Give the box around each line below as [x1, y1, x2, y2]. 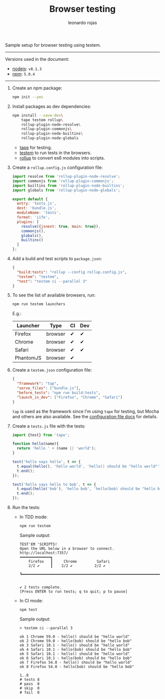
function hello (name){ [12, 441, 59, 446]
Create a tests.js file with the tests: [12, 423, 86, 429]
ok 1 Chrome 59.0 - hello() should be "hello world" [19, 634, 130, 639]
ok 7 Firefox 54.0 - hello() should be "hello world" [19, 660, 132, 665]
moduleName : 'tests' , [17, 210, 61, 215]
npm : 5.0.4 [12, 71, 35, 77]
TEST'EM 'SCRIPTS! [19, 541, 57, 547]
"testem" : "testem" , [17, 274, 59, 279]
